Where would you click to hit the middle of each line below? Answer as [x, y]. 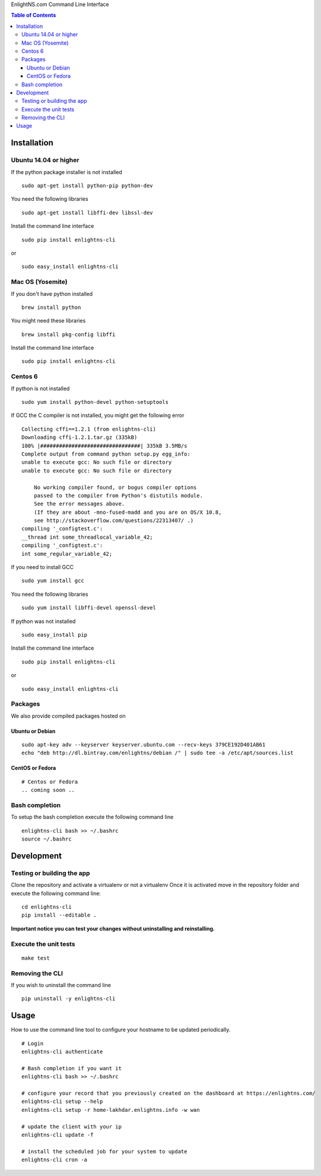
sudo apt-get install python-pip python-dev [88, 186]
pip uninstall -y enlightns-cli [69, 999]
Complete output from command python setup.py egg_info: [106, 454]
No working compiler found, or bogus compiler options [115, 487]
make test [36, 958]
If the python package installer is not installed [67, 172]
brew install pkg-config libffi [69, 334]
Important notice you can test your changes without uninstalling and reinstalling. [113, 928]
